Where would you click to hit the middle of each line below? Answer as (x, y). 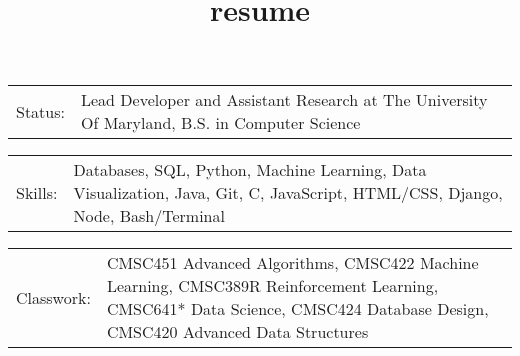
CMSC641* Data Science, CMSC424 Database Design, (297, 309)
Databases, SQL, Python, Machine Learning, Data (250, 170)
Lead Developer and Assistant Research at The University (284, 100)
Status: (40, 111)
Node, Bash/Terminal (149, 216)
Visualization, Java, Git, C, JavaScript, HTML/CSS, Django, (288, 193)
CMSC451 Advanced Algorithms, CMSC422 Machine (292, 263)
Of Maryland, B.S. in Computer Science (221, 123)
